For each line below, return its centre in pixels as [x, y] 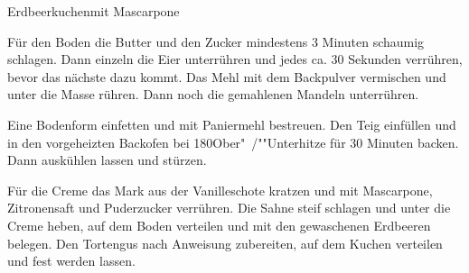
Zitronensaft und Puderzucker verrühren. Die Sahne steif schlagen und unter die [229, 208]
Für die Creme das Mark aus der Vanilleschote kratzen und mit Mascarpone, [220, 190]
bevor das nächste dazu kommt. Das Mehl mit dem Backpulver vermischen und [227, 76]
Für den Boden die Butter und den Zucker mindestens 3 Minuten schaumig [216, 41]
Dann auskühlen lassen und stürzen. [107, 160]
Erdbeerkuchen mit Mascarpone [94, 11]
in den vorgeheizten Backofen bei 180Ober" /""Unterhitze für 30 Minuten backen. [233, 142]
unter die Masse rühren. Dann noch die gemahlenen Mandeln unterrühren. [213, 94]
